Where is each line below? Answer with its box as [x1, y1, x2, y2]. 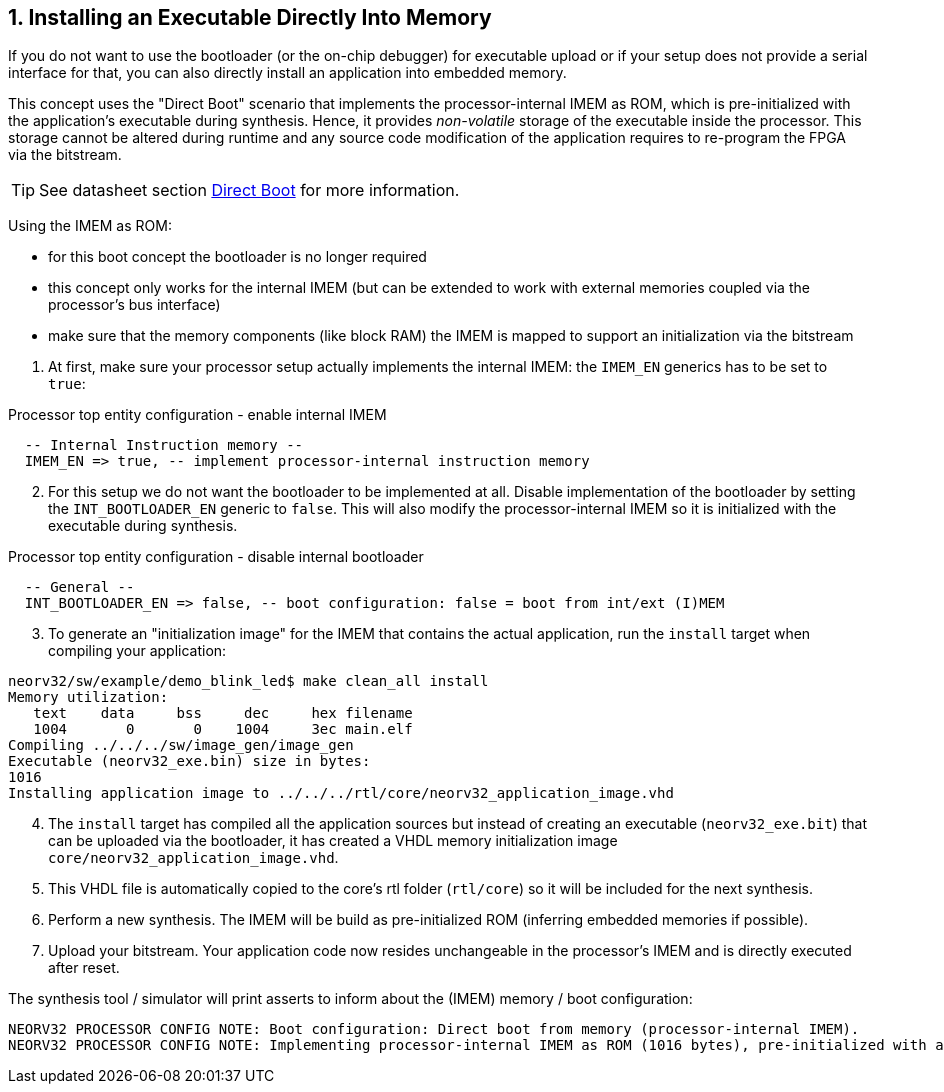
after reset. [48, 959, 120, 977]
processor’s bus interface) [48, 296, 221, 314]
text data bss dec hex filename [33, 705, 413, 722]
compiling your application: [48, 642, 227, 660]
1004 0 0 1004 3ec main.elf [33, 721, 413, 738]
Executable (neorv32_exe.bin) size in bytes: [8, 753, 371, 770]
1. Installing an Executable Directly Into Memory [8, 5, 492, 30]
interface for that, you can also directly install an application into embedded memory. [8, 64, 567, 82]
